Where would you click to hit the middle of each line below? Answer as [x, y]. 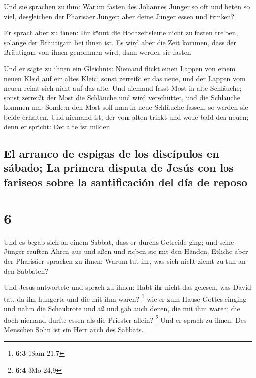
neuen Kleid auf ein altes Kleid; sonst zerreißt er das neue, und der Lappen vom [125, 78]
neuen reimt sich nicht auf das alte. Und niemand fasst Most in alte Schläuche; [123, 88]
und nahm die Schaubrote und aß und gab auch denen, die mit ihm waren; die [122, 308]
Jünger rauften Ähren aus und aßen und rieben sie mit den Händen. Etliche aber [126, 251]
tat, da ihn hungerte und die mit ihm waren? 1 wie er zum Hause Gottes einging [125, 298]
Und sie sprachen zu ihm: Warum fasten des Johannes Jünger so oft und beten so [127, 6]
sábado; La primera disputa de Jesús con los [119, 167]
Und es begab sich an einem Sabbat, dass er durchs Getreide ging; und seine [119, 241]
